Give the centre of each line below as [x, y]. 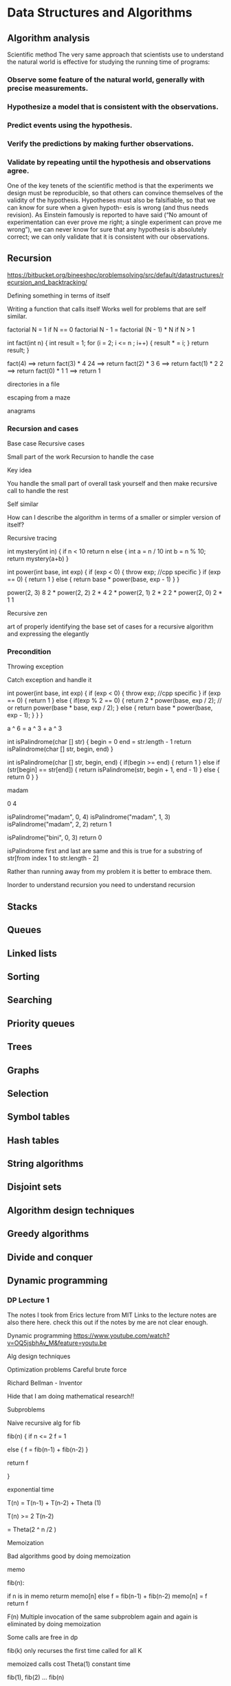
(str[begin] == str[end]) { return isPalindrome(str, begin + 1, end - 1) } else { [113, 770]
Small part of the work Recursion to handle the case [81, 457]
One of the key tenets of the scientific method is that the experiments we [110, 185]
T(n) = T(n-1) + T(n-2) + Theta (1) [54, 1503]
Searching [30, 1000]
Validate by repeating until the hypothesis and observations [109, 162]
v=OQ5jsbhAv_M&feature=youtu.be [57, 1343]
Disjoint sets [34, 1187]
